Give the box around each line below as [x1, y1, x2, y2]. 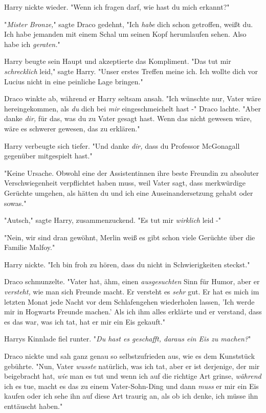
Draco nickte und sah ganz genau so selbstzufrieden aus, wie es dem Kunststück [4, 351, 255, 361]
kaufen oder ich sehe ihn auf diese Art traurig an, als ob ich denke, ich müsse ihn [4, 391, 258, 401]
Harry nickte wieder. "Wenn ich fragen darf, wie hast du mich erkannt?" [4, 2, 230, 12]
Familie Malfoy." [4, 242, 55, 253]
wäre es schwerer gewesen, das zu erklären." [4, 123, 140, 133]
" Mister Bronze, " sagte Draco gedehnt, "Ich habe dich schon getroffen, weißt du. [4, 18, 253, 29]
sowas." [4, 197, 27, 208]
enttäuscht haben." [4, 401, 63, 411]
